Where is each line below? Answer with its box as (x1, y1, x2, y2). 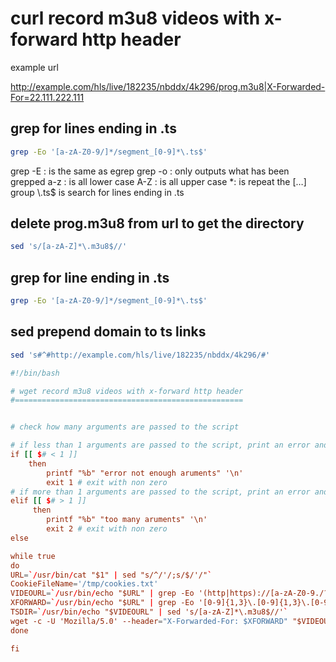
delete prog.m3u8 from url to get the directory (10, 215, 305, 232)
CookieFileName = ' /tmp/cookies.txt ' (10, 579, 159, 589)
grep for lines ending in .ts (10, 120, 177, 137)
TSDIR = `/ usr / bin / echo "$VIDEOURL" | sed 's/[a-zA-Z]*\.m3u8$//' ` (10, 607, 289, 617)
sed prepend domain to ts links (10, 323, 207, 341)
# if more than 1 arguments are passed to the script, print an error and (10, 487, 329, 497)
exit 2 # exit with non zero (46, 524, 168, 534)
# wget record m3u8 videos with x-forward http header (10, 386, 244, 396)
